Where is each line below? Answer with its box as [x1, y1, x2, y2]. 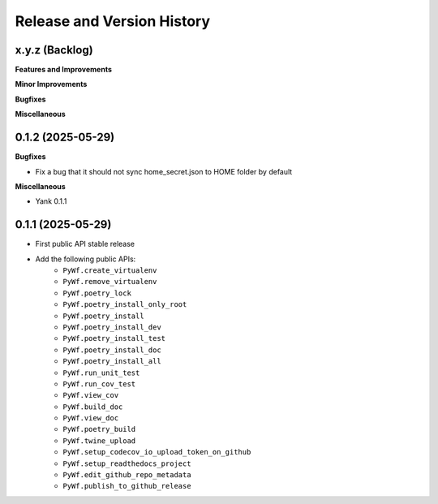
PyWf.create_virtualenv [62, 266, 157, 275]
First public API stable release [35, 239, 135, 249]
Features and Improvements [15, 65, 113, 75]
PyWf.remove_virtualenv [62, 277, 157, 286]
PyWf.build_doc [62, 402, 123, 411]
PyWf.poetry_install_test [62, 334, 166, 343]
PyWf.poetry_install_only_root [62, 300, 187, 309]
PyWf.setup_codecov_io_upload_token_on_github [62, 447, 251, 457]
